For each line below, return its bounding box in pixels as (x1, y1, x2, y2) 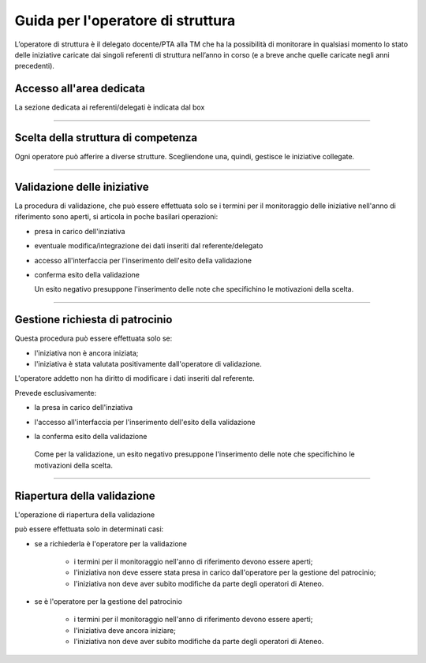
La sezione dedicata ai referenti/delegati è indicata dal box (14, 102, 205, 112)
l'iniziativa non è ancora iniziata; (34, 348, 139, 358)
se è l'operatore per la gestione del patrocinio (34, 597, 183, 606)
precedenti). (14, 61, 55, 71)
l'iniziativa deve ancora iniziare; (73, 625, 177, 635)
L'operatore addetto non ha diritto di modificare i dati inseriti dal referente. (14, 374, 256, 383)
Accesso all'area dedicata (14, 82, 146, 95)
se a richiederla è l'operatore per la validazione (34, 538, 188, 548)
